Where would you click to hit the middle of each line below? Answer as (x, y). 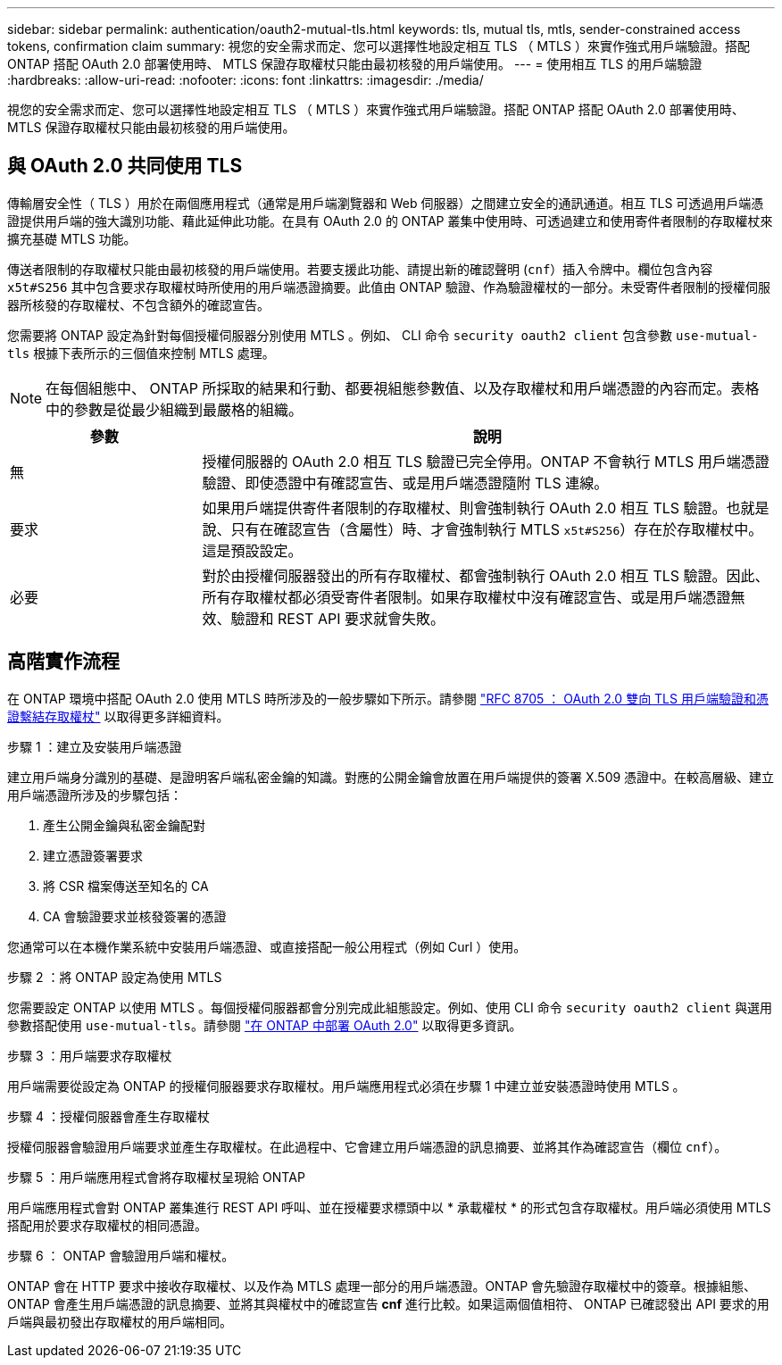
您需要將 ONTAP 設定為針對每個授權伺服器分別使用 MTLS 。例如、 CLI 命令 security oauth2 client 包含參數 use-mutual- (383, 335)
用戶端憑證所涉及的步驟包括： (95, 795)
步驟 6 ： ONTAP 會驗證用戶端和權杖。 (121, 1255)
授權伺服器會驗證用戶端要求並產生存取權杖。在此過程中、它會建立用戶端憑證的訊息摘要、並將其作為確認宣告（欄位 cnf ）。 (367, 1146)
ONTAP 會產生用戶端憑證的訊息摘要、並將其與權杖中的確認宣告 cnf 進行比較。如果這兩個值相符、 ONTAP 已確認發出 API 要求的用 (388, 1303)
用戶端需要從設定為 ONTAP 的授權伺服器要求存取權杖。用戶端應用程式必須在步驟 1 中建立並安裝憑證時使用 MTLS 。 (346, 1086)
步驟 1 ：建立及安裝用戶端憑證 (95, 746)
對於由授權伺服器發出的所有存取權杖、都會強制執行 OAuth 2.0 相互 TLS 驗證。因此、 (486, 575)
